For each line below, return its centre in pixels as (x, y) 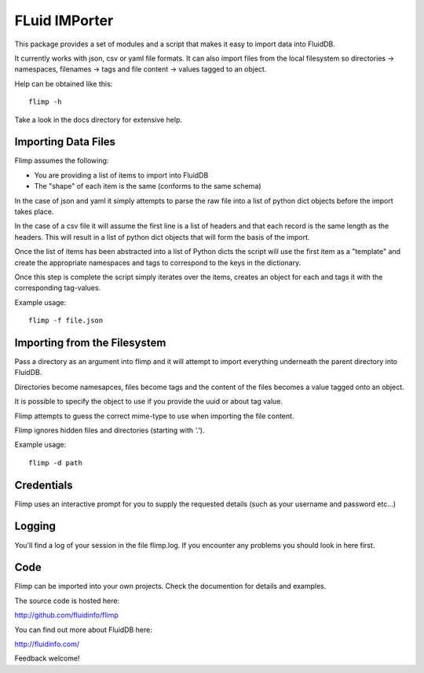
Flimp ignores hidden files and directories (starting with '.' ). (110, 430)
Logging (35, 526)
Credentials (44, 485)
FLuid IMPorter (64, 20)
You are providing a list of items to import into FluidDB (121, 175)
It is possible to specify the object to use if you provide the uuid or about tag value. (148, 402)
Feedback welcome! (47, 658)
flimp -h (45, 102)
